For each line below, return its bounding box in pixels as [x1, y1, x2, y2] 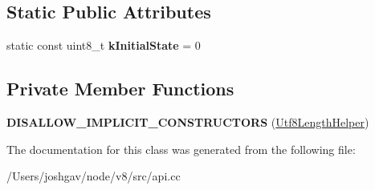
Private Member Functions [6, 76, 234, 101]
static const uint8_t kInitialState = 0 [6, 37, 201, 54]
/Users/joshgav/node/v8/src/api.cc [6, 168, 181, 184]
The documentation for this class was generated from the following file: [6, 140, 356, 157]
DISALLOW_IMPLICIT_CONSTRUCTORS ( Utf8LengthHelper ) [6, 114, 369, 130]
